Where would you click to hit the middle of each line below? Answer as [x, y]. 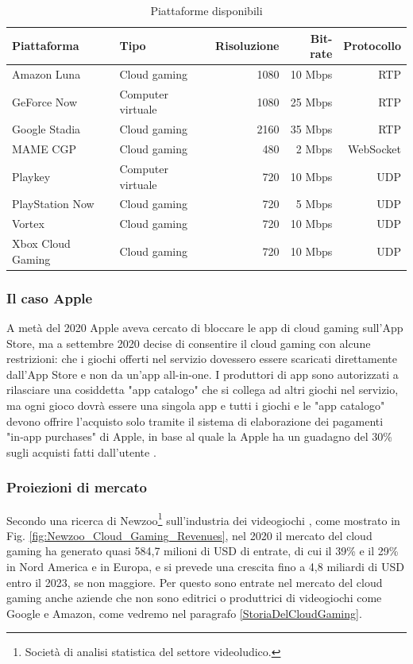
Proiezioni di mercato [77, 487]
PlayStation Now [53, 204]
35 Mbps [311, 129]
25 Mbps [311, 101]
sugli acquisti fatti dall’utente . [81, 452]
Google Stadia [46, 129]
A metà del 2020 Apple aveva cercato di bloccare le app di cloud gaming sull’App [205, 328]
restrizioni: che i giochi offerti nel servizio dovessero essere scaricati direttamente [202, 359]
